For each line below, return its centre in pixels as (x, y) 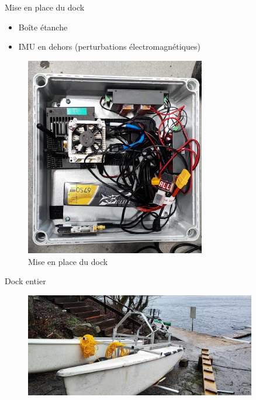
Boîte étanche (43, 27)
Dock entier (25, 281)
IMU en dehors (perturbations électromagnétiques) (109, 46)
